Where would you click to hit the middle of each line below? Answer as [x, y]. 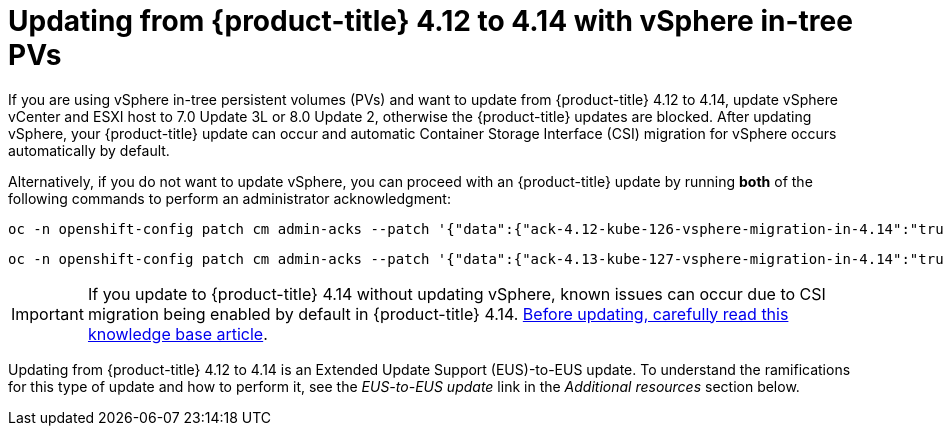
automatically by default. [89, 150]
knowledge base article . [177, 333]
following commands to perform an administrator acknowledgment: [229, 198]
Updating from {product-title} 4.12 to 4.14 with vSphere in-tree [430, 21]
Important [47, 313]
